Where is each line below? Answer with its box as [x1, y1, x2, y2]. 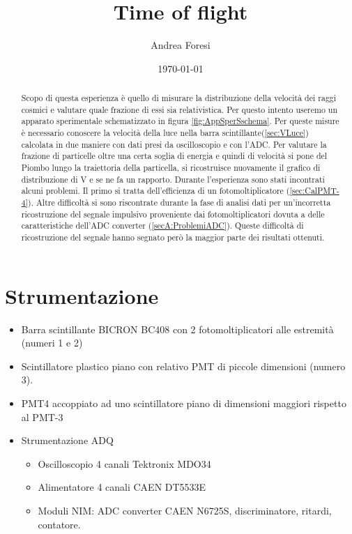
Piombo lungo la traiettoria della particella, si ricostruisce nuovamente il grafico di [21, 162, 321, 174]
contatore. [38, 517, 81, 531]
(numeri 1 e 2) [21, 335, 83, 350]
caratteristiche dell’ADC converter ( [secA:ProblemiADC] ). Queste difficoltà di [21, 220, 304, 231]
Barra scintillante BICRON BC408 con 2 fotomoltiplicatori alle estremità [21, 321, 334, 336]
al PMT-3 [21, 409, 63, 424]
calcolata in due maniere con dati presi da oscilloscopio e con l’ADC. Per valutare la [21, 138, 327, 150]
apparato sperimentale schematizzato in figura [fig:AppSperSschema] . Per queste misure [21, 115, 339, 127]
